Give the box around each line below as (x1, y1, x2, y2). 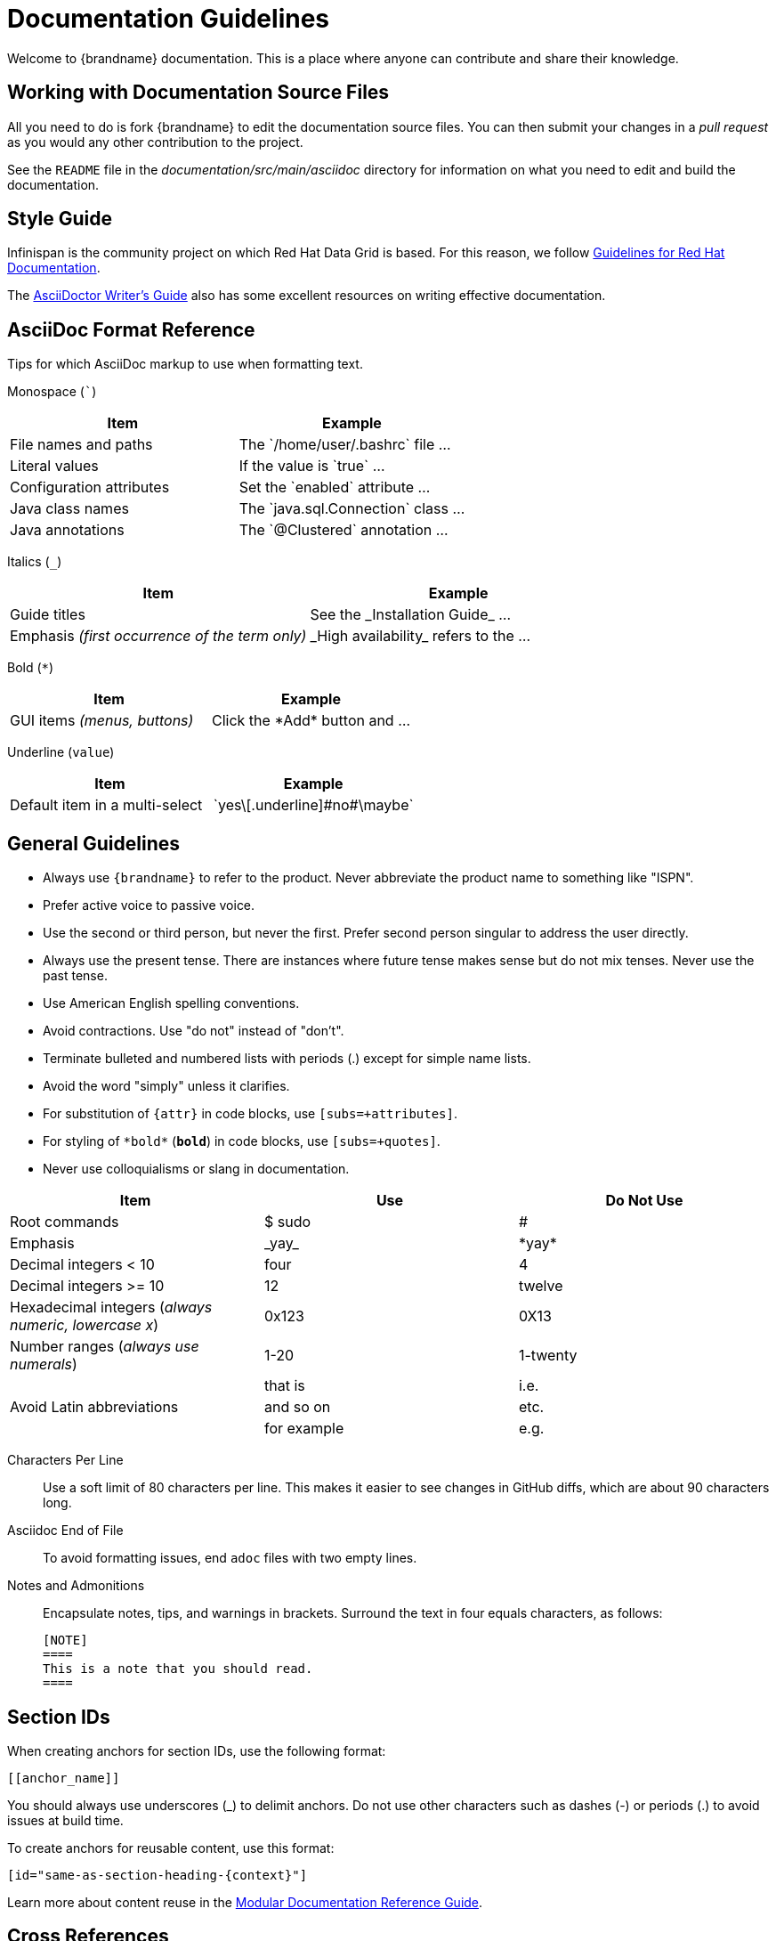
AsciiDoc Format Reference (7, 318, 255, 341)
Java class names (10, 499, 129, 518)
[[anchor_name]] (7, 1770, 120, 1785)
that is (263, 1377, 305, 1395)
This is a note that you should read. (43, 1661, 313, 1677)
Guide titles (10, 605, 85, 624)
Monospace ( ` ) (7, 384, 97, 400)
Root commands (10, 1213, 119, 1231)
